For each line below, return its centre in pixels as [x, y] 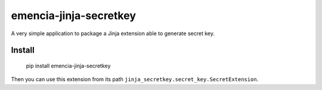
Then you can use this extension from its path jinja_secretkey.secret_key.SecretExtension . [135, 79]
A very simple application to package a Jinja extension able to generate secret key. [113, 33]
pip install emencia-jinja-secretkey [68, 66]
